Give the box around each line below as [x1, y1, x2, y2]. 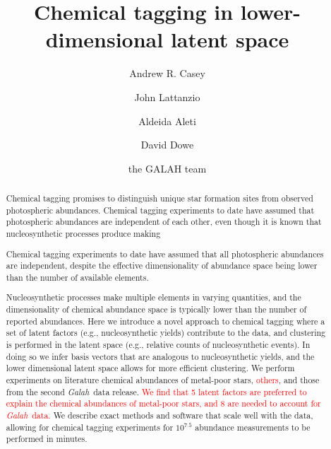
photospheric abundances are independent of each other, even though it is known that [6, 216, 322, 228]
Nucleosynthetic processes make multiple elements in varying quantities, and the [6, 291, 301, 303]
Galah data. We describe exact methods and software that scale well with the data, [6, 409, 313, 421]
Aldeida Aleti [138, 113, 196, 128]
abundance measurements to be [195, 421, 311, 433]
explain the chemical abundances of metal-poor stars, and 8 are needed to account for [6, 397, 321, 409]
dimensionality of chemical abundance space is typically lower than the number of [6, 303, 307, 315]
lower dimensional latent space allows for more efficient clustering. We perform [6, 362, 295, 374]
